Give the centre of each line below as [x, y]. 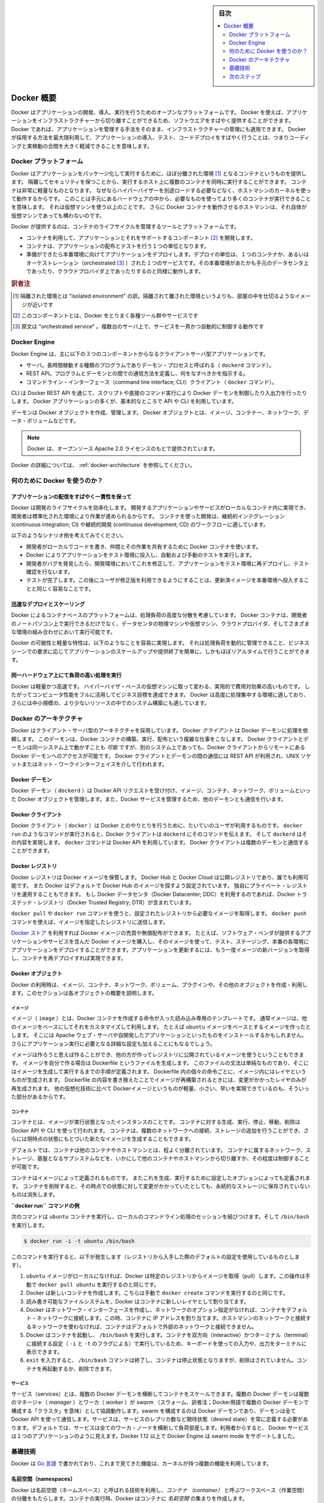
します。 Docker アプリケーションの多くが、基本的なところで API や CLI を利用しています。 [124, 401]
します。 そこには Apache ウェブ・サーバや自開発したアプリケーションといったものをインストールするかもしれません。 [159, 1035]
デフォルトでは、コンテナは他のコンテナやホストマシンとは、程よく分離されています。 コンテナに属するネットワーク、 [158, 1150]
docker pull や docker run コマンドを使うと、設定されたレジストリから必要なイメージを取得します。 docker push [159, 913]
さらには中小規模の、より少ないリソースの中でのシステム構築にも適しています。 [110, 703]
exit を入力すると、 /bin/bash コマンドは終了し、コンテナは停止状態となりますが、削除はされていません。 [161, 1360]
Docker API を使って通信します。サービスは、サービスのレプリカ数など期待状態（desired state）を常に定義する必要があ [160, 1419]
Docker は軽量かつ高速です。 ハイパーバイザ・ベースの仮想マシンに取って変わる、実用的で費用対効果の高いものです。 [157, 686]
